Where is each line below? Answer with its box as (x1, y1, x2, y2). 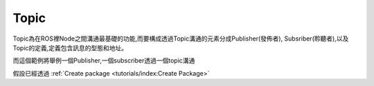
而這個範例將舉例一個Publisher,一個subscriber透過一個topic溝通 (12, 56, 195, 65)
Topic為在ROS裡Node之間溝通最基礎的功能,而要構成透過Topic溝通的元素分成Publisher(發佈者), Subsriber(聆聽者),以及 (12, 34, 349, 43)
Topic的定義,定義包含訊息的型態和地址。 (12, 43, 128, 52)
